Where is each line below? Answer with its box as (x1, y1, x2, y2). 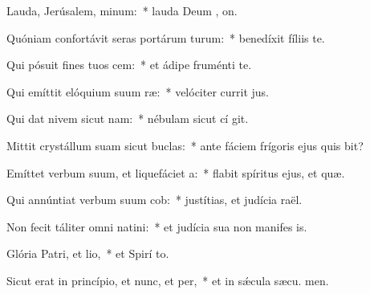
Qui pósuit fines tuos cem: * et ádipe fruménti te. (6, 56, 252, 73)
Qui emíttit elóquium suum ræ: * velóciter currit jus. (6, 83, 269, 100)
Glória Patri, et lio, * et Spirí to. (6, 245, 169, 262)
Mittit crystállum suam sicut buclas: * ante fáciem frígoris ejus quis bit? (6, 137, 364, 153)
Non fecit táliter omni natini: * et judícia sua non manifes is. (6, 218, 307, 235)
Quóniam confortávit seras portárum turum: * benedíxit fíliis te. (6, 29, 325, 46)
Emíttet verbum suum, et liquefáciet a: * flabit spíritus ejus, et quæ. (6, 164, 345, 181)
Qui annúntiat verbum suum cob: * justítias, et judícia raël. (6, 191, 303, 208)
